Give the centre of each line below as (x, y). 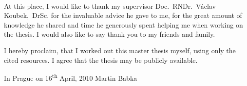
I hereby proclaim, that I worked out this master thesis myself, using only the (120, 50)
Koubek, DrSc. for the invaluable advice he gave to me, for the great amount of (123, 15)
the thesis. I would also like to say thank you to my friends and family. (110, 34)
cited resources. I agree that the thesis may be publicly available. (101, 60)
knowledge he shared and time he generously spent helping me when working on (123, 24)
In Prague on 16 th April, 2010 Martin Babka (71, 77)
